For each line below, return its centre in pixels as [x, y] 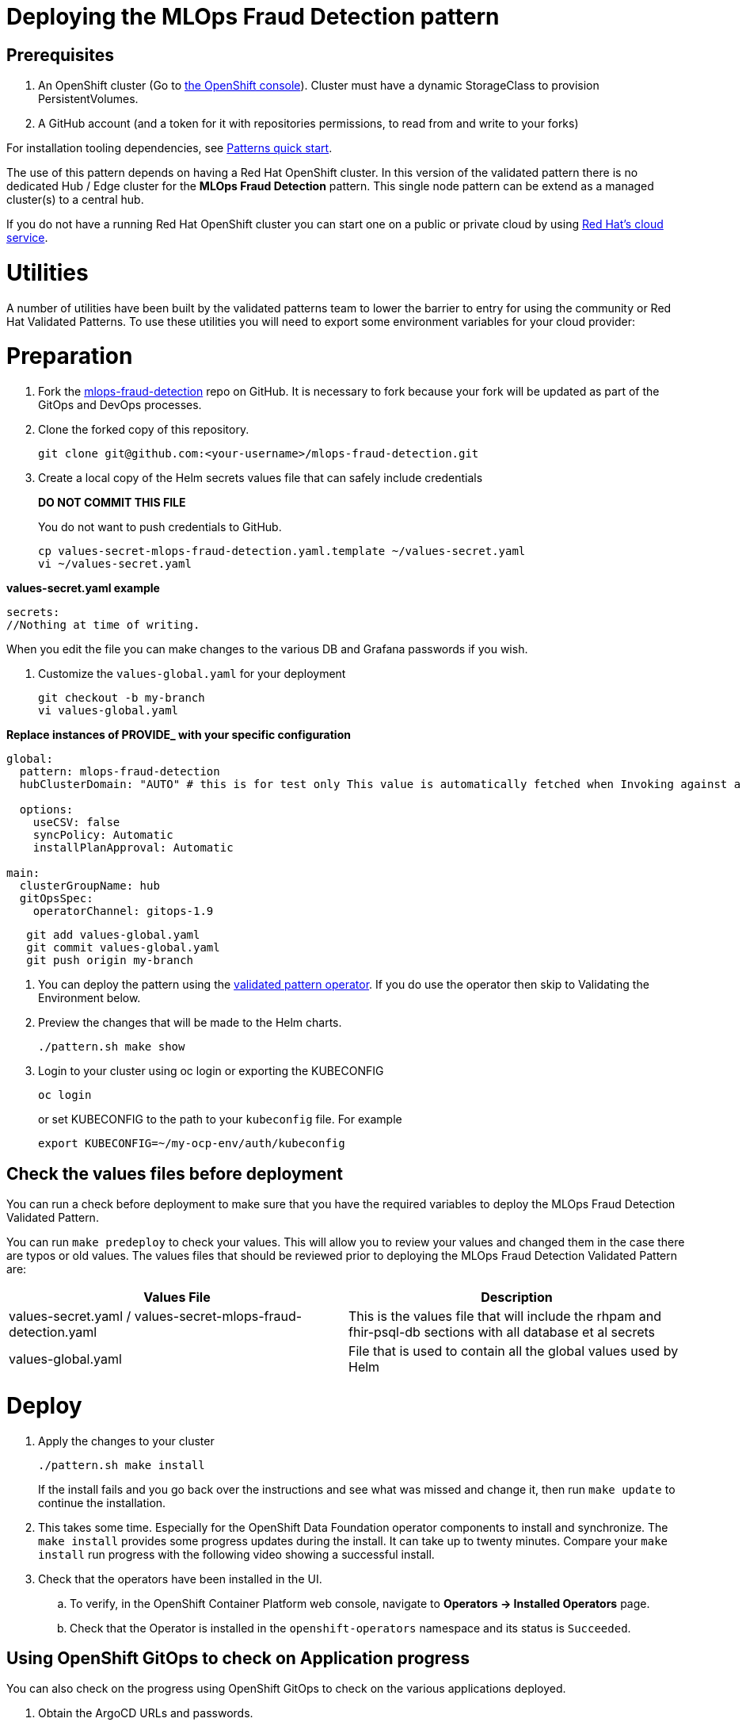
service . [27, 238]
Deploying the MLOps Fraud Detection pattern [253, 17]
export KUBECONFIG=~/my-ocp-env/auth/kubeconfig [192, 1144]
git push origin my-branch [110, 961]
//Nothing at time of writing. [103, 625]
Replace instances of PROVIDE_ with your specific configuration [179, 735]
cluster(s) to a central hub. [75, 200]
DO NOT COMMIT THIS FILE [112, 503]
